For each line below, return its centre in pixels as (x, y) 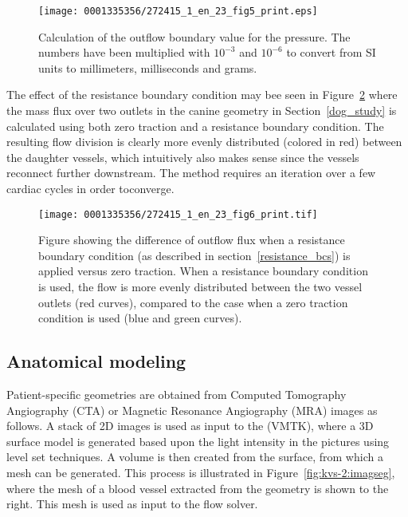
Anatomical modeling (96, 361)
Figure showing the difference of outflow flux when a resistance (192, 240)
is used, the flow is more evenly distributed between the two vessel (200, 287)
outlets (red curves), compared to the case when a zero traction (193, 302)
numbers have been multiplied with (124, 52)
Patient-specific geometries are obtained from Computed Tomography (177, 395)
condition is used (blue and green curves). (140, 318)
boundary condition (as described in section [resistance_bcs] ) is (194, 255)
